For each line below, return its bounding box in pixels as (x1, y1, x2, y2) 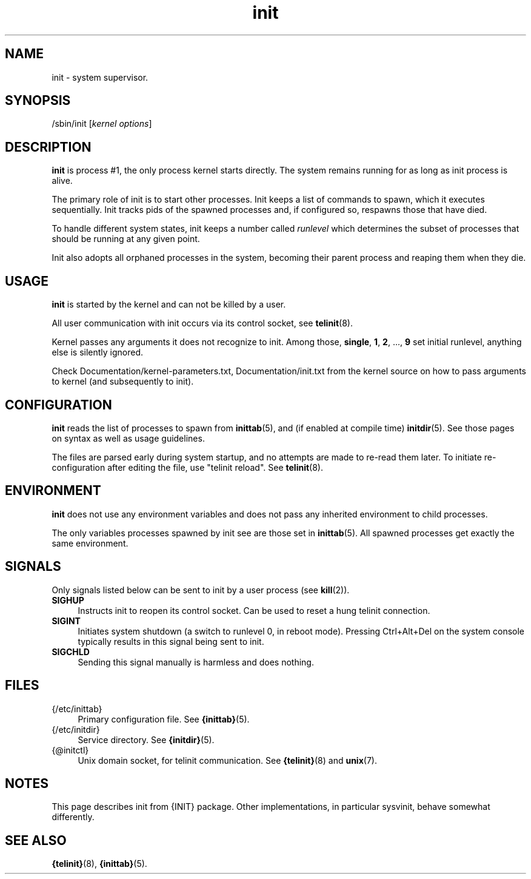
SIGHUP (52, 594, 84, 605)
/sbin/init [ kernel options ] (52, 118, 152, 129)
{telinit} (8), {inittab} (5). (52, 858, 147, 869)
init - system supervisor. (52, 72, 149, 83)
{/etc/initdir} (52, 724, 100, 735)
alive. (52, 175, 73, 186)
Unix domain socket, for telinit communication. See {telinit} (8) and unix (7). (78, 755, 377, 766)
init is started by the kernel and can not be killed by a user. (52, 299, 286, 310)
